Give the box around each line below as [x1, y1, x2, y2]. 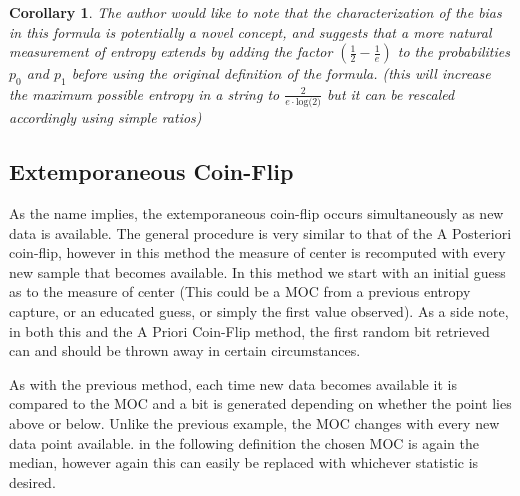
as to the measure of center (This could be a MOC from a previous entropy [9, 281, 471, 302]
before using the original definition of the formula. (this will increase [71, 63, 491, 84]
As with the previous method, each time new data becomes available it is [9, 373, 457, 394]
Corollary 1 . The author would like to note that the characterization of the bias [9, 2, 502, 22]
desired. [9, 471, 56, 492]
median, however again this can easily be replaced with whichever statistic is [9, 452, 479, 473]
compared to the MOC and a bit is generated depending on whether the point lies [9, 393, 512, 414]
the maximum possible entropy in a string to [9, 83, 280, 104]
